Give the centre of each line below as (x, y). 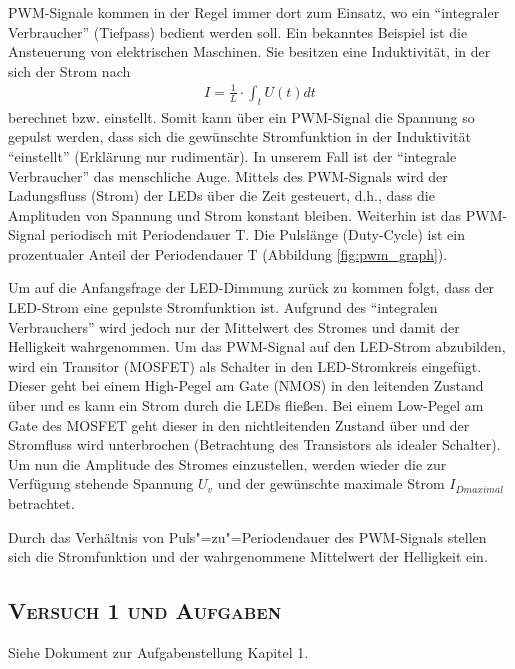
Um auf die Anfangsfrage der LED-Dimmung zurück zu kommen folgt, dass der (251, 287)
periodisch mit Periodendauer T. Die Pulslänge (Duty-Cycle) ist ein (257, 234)
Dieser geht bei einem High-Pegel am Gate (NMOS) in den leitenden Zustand (246, 385)
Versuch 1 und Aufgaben (145, 610)
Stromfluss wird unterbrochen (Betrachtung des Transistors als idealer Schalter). (254, 444)
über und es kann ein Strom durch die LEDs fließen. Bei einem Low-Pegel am (246, 405)
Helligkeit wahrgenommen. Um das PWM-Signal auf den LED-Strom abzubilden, (257, 346)
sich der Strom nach (69, 70)
